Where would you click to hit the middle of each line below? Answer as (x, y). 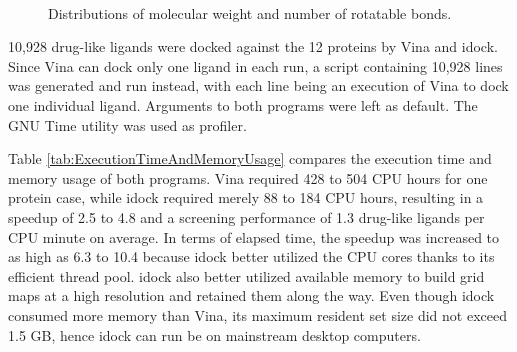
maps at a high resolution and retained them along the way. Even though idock (251, 295)
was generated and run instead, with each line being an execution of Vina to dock (258, 85)
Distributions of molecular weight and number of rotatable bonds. (250, 12)
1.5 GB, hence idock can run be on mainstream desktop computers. (214, 334)
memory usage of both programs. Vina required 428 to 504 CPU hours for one (248, 177)
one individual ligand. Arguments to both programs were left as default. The (243, 104)
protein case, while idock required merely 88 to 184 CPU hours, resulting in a (246, 197)
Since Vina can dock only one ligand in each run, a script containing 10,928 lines (255, 65)
